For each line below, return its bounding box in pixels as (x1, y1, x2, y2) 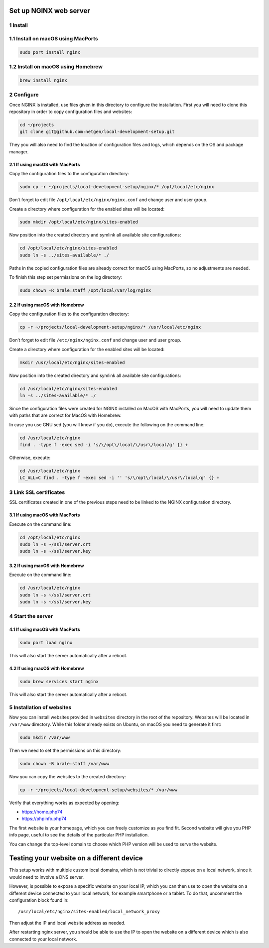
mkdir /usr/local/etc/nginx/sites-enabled (19, 359, 125, 365)
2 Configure (9, 91, 39, 98)
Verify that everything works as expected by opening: (9, 800, 120, 806)
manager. (9, 148, 29, 154)
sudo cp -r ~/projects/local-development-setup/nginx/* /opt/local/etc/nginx (19, 184, 214, 190)
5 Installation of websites (9, 704, 72, 711)
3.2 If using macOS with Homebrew (9, 563, 84, 569)
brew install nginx (19, 77, 67, 83)
